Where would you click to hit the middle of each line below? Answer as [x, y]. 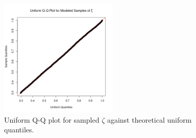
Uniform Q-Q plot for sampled [52, 119]
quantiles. [19, 130]
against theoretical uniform [149, 119]
